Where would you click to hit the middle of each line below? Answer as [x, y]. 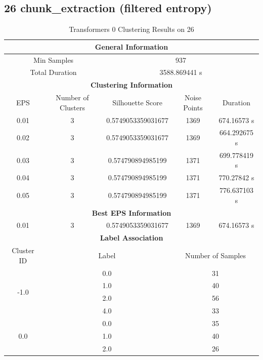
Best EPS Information [131, 212]
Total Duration [53, 72]
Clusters [73, 107]
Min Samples [54, 59]
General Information [131, 46]
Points [193, 107]
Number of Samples [215, 255]
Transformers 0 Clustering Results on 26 [131, 29]
